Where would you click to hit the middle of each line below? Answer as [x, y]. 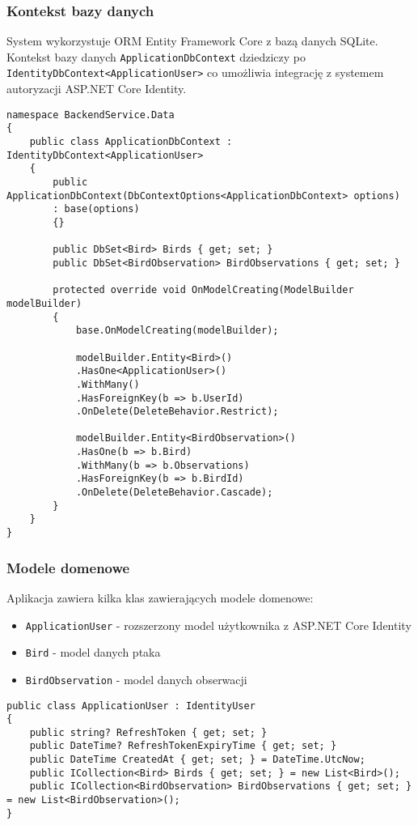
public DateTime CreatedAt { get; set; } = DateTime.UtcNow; [197, 760]
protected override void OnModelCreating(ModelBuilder [203, 290]
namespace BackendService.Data [91, 115]
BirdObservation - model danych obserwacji [136, 679]
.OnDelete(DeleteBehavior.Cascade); [174, 493]
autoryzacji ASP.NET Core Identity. [97, 89]
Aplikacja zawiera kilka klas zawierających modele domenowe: [160, 597]
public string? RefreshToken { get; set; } [148, 732]
